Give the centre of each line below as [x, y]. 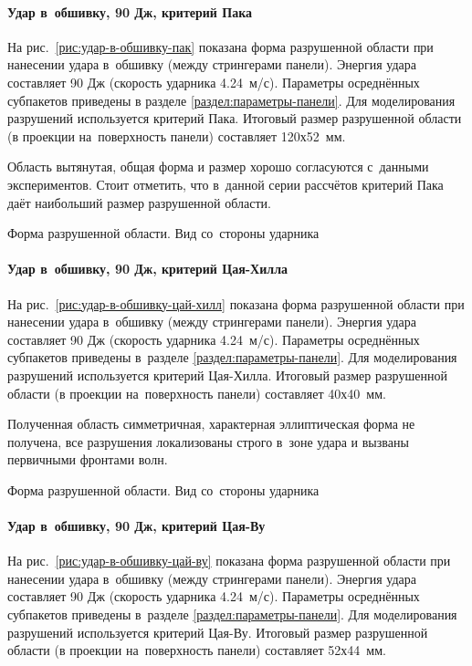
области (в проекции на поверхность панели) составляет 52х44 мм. [197, 650]
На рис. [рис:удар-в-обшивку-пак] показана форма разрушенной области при [220, 46]
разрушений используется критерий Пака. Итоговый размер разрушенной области [235, 118]
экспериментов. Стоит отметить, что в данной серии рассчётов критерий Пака [226, 184]
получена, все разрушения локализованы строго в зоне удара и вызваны [208, 441]
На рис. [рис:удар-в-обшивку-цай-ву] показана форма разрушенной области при [229, 561]
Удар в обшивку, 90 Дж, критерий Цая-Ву [136, 526]
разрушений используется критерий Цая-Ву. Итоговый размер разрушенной [218, 632]
